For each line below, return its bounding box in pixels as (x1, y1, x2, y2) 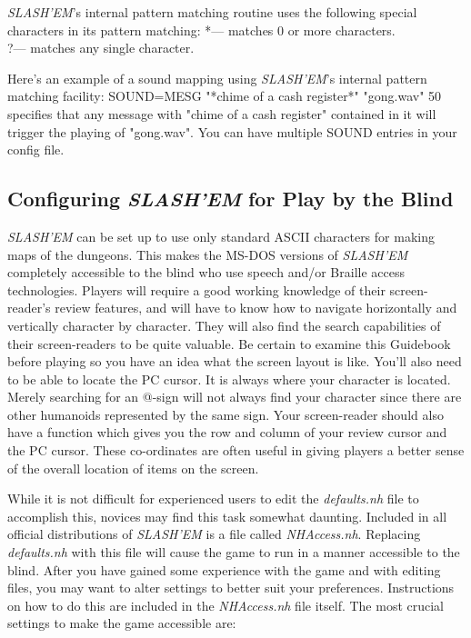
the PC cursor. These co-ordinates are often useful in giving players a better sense (7, 441, 465, 460)
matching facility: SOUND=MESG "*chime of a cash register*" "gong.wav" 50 (7, 86, 442, 105)
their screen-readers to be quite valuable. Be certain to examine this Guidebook (7, 334, 451, 353)
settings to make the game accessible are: (7, 613, 236, 633)
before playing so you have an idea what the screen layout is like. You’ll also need (7, 352, 462, 371)
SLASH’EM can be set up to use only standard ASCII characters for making (7, 226, 435, 245)
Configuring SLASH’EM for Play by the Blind (7, 184, 454, 213)
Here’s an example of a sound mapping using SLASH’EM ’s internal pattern (7, 68, 427, 87)
